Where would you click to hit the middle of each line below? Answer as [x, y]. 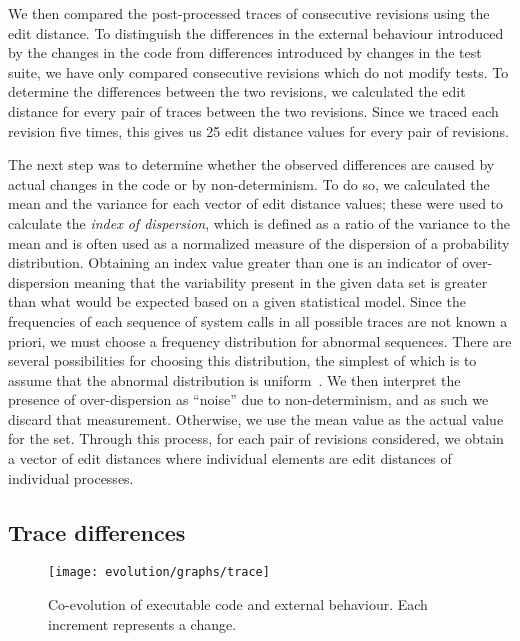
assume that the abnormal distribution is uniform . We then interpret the [234, 379]
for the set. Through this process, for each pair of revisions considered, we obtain [256, 438]
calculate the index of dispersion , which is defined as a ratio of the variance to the [259, 222]
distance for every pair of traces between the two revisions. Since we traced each [253, 110]
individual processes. [71, 477]
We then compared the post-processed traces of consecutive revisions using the [249, 13]
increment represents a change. [142, 623]
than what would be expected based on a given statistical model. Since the [237, 301]
